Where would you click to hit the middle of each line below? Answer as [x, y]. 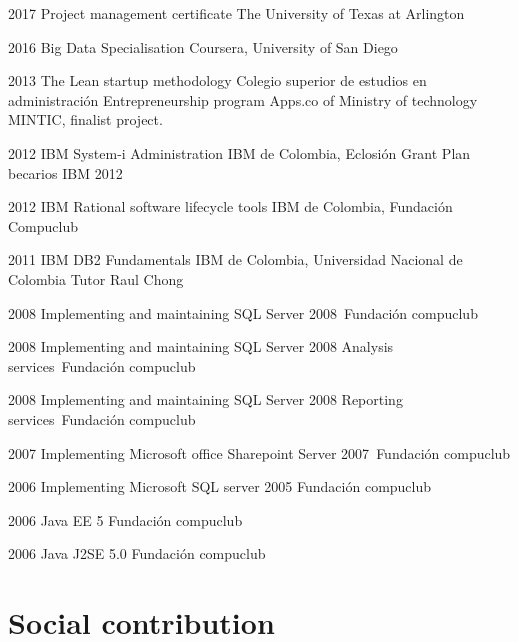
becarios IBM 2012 [65, 172]
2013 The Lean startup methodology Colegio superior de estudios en [217, 80]
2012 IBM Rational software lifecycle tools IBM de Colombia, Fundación [230, 206]
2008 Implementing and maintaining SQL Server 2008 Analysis [201, 346]
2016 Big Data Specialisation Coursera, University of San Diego [203, 46]
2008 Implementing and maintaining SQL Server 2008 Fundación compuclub [243, 312]
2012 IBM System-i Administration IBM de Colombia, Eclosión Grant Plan [239, 152]
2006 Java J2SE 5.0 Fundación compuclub [137, 553]
